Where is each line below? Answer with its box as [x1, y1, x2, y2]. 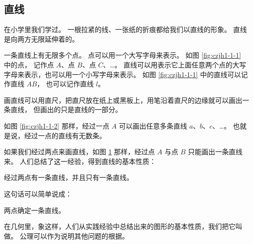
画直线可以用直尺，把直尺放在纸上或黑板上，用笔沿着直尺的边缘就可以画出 [4, 95, 242, 105]
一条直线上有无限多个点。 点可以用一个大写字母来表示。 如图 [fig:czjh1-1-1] [4, 50, 241, 60]
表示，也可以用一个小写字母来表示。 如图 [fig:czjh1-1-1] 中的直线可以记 [24, 69, 248, 79]
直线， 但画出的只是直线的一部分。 [10, 104, 122, 114]
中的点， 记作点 [4, 59, 54, 69]
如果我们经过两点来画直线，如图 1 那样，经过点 [4, 146, 155, 157]
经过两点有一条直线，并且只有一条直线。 [4, 172, 133, 182]
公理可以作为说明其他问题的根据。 [19, 230, 129, 241]
